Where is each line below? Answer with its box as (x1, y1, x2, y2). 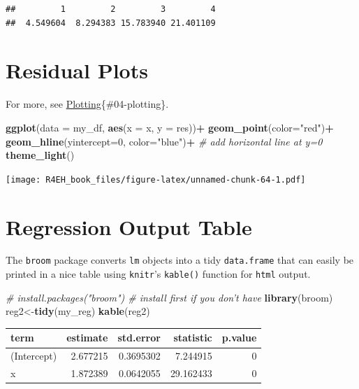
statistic (173, 330, 212, 345)
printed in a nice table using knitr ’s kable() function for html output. (6, 267, 311, 281)
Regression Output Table (6, 212, 252, 241)
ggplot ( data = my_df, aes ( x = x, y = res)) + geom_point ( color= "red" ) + (6, 120, 334, 134)
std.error (117, 330, 161, 345)
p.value (221, 330, 257, 345)
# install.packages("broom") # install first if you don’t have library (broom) (6, 290, 333, 304)
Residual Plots (6, 56, 148, 85)
